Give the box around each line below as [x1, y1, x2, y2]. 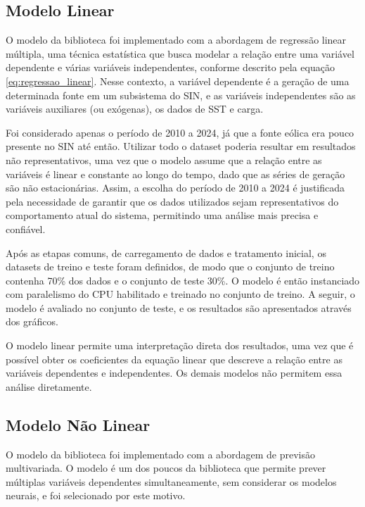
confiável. [6, 221, 46, 236]
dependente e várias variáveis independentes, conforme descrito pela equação [6, 60, 335, 75]
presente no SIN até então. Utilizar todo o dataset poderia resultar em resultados [6, 139, 356, 154]
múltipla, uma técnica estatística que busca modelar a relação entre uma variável [6, 46, 354, 61]
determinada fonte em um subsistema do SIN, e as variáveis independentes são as [6, 87, 356, 102]
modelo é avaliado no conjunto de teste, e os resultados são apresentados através [6, 300, 352, 315]
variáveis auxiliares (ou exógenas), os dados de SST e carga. [6, 101, 264, 116]
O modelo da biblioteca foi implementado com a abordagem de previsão [6, 446, 315, 461]
